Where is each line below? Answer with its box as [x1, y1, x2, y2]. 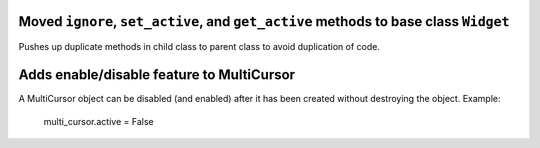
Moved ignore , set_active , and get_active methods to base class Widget [18, 13, 510, 30]
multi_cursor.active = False [43, 115, 154, 127]
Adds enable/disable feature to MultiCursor [18, 66, 295, 84]
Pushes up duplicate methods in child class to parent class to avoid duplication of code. [18, 40, 380, 52]
